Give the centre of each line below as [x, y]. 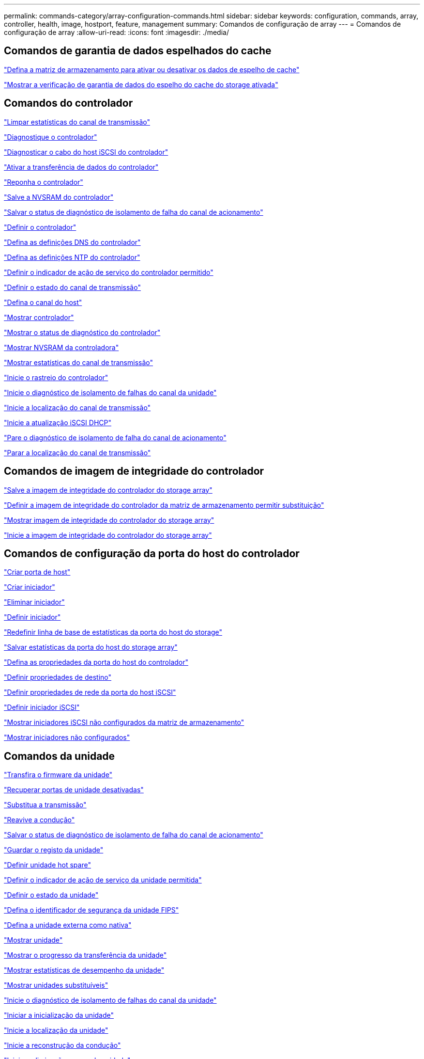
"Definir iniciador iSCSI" [42, 707]
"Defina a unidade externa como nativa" [68, 925]
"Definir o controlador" [40, 227]
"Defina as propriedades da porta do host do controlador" [96, 662]
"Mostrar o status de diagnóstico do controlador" [82, 332]
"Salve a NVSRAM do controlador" [59, 197]
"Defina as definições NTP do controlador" [72, 257]
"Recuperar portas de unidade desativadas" [74, 790]
